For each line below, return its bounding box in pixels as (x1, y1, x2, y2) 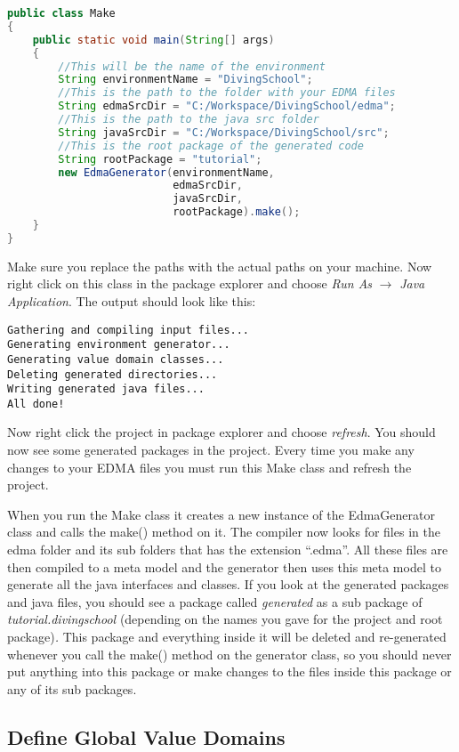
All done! (7, 397, 65, 410)
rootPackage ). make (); (173, 206, 301, 219)
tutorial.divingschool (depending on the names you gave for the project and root (7, 610, 443, 628)
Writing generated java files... (7, 383, 205, 396)
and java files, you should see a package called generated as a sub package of (7, 592, 423, 610)
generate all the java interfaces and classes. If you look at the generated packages (7, 575, 449, 594)
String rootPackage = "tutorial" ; (58, 152, 262, 166)
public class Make (7, 7, 116, 20)
